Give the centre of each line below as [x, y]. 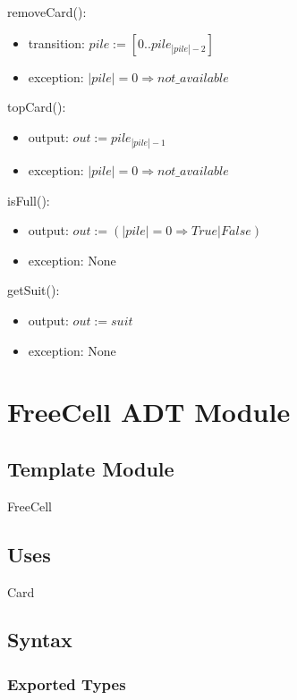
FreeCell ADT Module [149, 412]
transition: [56, 42]
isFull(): [29, 200]
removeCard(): [47, 12]
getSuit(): [34, 290]
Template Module [91, 468]
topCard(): [37, 107]
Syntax [40, 640]
